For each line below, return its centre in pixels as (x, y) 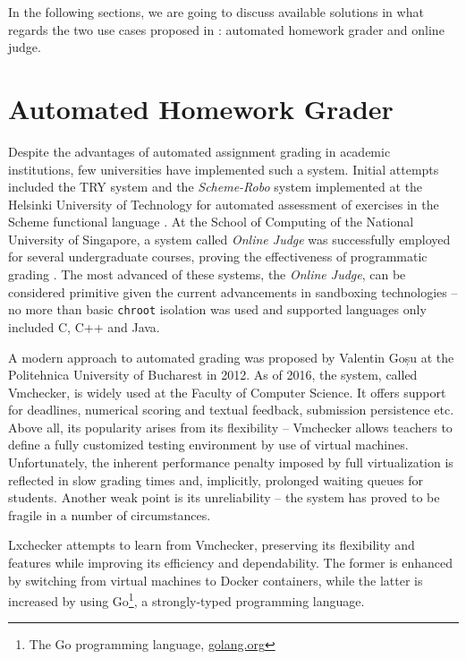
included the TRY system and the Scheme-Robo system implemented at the (216, 187)
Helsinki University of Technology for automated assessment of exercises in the (224, 204)
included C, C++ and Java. (84, 326)
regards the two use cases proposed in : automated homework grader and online (226, 29)
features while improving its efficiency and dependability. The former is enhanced (231, 563)
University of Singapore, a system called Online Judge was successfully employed (229, 239)
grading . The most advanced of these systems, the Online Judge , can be (207, 274)
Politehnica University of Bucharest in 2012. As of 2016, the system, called (213, 375)
